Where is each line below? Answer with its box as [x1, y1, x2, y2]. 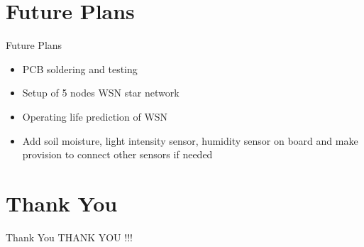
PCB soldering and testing [22, 61, 138, 76]
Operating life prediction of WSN [22, 109, 168, 123]
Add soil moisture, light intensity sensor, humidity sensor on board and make [22, 133, 358, 148]
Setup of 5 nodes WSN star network [22, 85, 180, 100]
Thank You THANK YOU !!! [6, 229, 133, 244]
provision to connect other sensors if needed [22, 147, 213, 162]
